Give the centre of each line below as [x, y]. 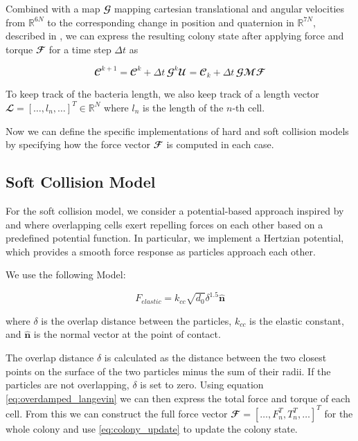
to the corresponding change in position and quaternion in [171, 22]
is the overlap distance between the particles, [136, 320]
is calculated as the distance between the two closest [215, 357]
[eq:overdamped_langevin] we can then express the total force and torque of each [178, 398]
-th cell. [249, 107]
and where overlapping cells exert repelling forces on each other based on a [164, 224]
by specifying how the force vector [78, 144]
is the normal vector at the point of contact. [127, 334]
